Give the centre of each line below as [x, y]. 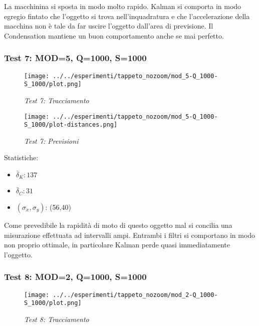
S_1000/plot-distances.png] [71, 125]
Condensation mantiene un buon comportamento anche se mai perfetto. [114, 35]
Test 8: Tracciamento [57, 319]
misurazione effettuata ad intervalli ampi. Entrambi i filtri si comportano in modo [130, 235]
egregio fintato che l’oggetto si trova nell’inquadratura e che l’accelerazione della [127, 16]
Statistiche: [21, 157]
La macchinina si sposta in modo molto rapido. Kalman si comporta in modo [123, 6]
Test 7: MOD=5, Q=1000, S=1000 [75, 58]
